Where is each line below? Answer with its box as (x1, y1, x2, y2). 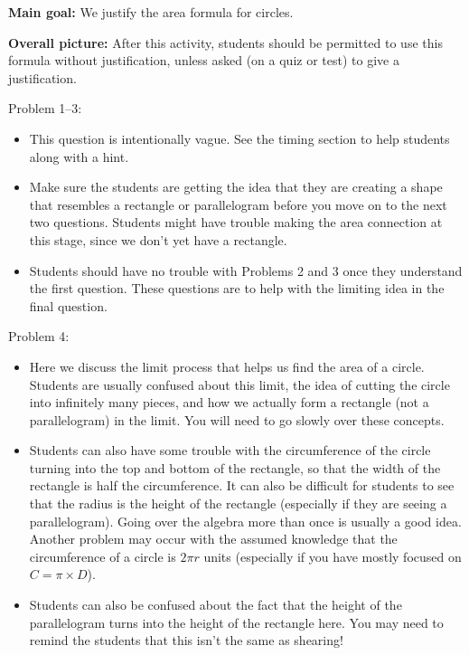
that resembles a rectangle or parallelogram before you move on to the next (29, 195, 447, 214)
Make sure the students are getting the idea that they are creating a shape (29, 177, 443, 196)
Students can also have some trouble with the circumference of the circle (29, 441, 431, 460)
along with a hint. (29, 147, 129, 166)
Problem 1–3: (8, 99, 82, 118)
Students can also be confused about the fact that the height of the (29, 595, 402, 614)
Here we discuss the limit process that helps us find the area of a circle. (29, 356, 425, 375)
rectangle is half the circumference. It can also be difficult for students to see (29, 476, 455, 495)
